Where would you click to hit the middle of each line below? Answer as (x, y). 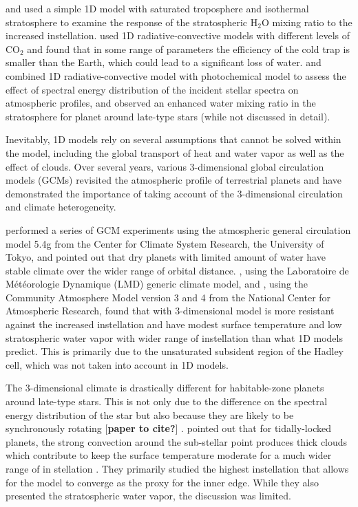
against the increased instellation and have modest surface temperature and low (174, 324)
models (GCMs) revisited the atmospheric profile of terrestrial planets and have (174, 180)
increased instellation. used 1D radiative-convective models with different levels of (178, 35)
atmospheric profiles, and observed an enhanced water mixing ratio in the (161, 103)
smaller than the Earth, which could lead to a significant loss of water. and (164, 62)
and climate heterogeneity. (61, 207)
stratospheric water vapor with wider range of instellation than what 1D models (174, 337)
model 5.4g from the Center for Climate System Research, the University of (165, 243)
